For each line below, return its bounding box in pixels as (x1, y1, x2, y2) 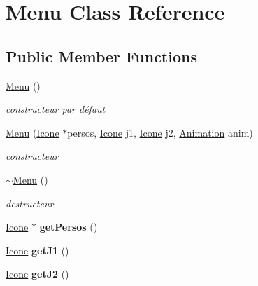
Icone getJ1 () (6, 243, 69, 257)
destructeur (6, 196, 54, 210)
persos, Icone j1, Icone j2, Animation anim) (67, 125, 253, 139)
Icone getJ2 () (6, 266, 69, 281)
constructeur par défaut (6, 102, 106, 116)
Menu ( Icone (6, 125, 59, 139)
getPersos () (39, 219, 98, 234)
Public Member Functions (6, 45, 197, 67)
